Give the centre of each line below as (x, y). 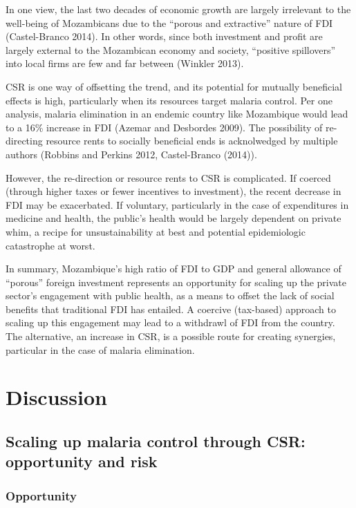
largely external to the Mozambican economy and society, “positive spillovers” (171, 49)
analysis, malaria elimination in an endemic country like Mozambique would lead (177, 114)
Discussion (56, 397)
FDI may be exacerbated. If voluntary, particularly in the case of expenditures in (177, 204)
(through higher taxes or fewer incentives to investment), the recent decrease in (174, 191)
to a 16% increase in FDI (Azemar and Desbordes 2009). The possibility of (164, 127)
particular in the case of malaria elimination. (100, 349)
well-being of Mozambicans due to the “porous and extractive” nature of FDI (169, 22)
